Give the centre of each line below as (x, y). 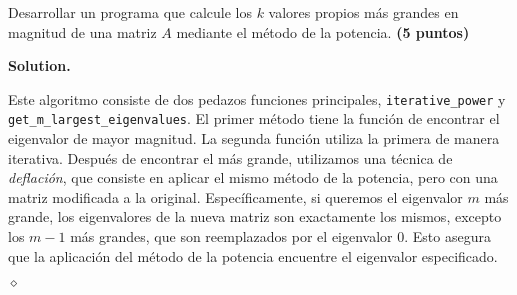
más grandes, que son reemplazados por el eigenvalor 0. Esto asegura (280, 236)
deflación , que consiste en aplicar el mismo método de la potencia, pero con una (253, 177)
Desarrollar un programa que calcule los (130, 12)
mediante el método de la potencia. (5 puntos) (323, 31)
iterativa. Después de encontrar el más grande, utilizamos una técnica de (230, 157)
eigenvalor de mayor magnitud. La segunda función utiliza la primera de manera (254, 138)
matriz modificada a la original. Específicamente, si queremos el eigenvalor (235, 196)
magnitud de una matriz (82, 31)
